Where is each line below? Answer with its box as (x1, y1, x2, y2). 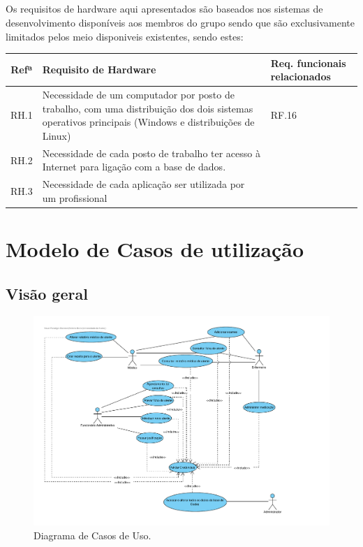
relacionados (270, 69, 331, 84)
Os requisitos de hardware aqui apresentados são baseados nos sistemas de (6, 1, 323, 16)
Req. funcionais (270, 55, 346, 70)
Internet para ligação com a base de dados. (42, 159, 226, 174)
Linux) (42, 128, 71, 143)
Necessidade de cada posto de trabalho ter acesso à (42, 145, 260, 160)
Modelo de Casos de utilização (6, 235, 304, 263)
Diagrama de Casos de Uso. (34, 527, 151, 542)
